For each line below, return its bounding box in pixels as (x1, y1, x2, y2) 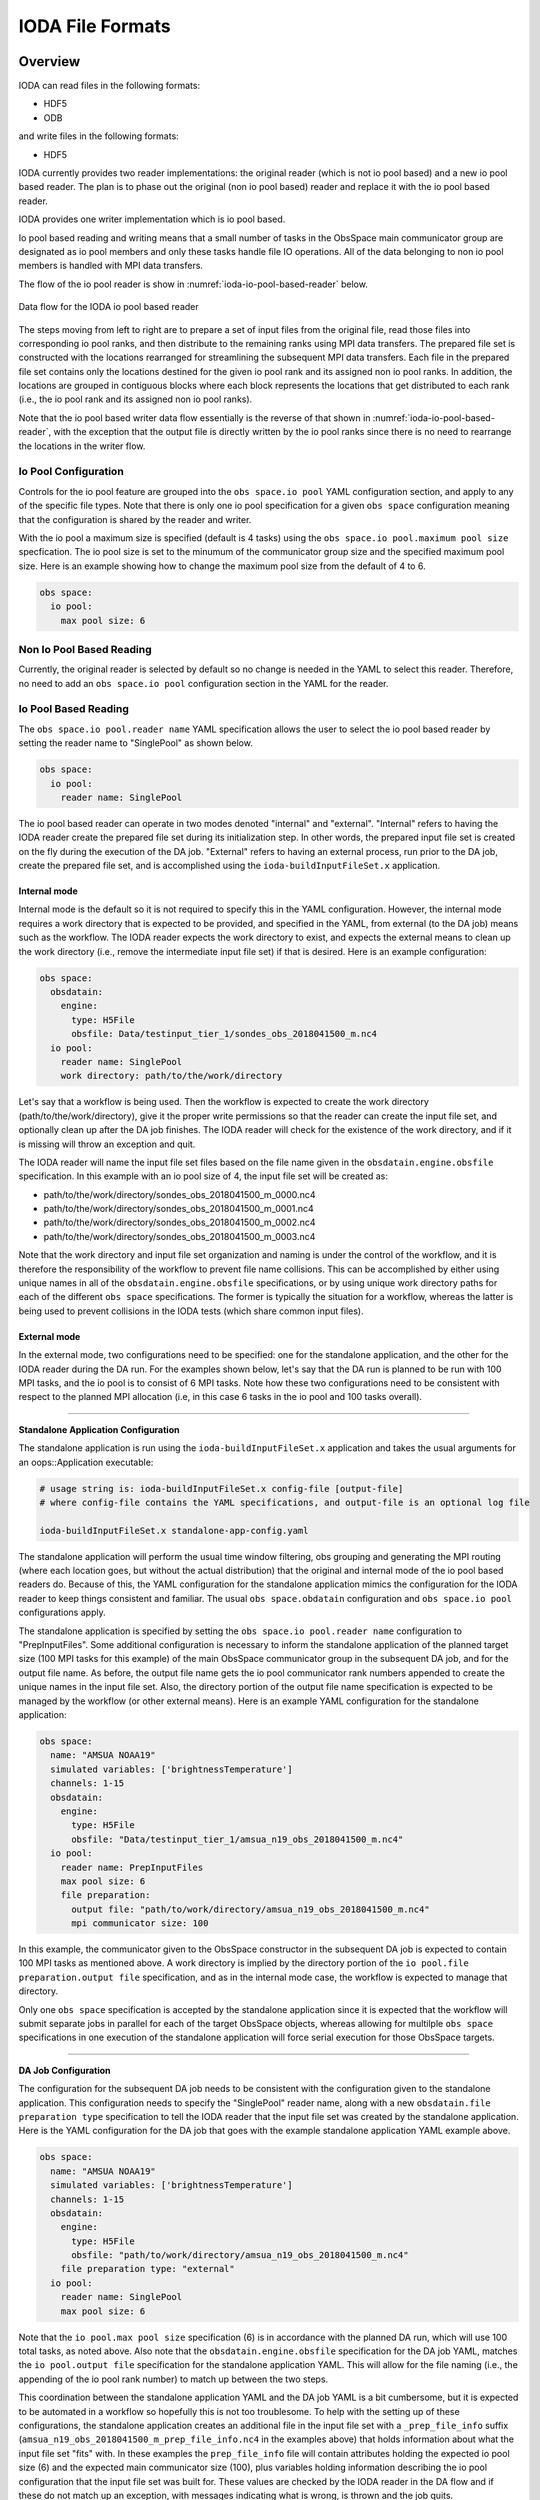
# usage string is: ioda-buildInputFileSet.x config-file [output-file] (39, 1483, 404, 1494)
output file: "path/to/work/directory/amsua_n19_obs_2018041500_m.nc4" (71, 1903, 430, 1915)
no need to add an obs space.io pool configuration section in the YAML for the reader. (18, 677, 389, 689)
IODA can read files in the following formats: (18, 80, 200, 92)
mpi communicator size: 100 (71, 1918, 209, 1929)
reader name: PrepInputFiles (60, 1861, 204, 1873)
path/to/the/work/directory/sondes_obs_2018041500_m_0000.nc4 (43, 1188, 316, 1200)
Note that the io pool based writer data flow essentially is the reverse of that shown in (18, 411, 371, 424)
